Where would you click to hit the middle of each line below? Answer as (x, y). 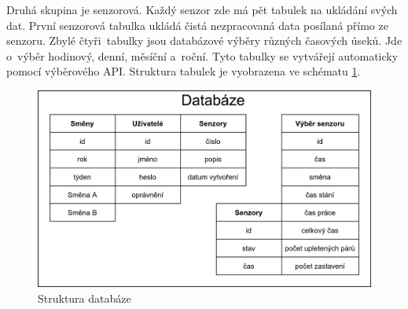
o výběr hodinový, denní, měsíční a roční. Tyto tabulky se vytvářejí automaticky (202, 55)
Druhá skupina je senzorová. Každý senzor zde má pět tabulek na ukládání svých (202, 9)
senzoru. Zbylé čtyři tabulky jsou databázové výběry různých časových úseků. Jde (204, 40)
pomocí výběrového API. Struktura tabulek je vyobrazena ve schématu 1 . (184, 71)
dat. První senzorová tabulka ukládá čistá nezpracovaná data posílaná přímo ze (197, 25)
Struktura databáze (85, 298)
